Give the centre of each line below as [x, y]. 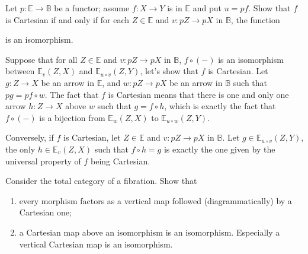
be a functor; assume [92, 8]
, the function [255, 19]
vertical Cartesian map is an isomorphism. [96, 244]
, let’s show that [169, 71]
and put [207, 8]
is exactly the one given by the [219, 149]
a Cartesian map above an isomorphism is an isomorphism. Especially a [150, 232]
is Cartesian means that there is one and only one [198, 94]
